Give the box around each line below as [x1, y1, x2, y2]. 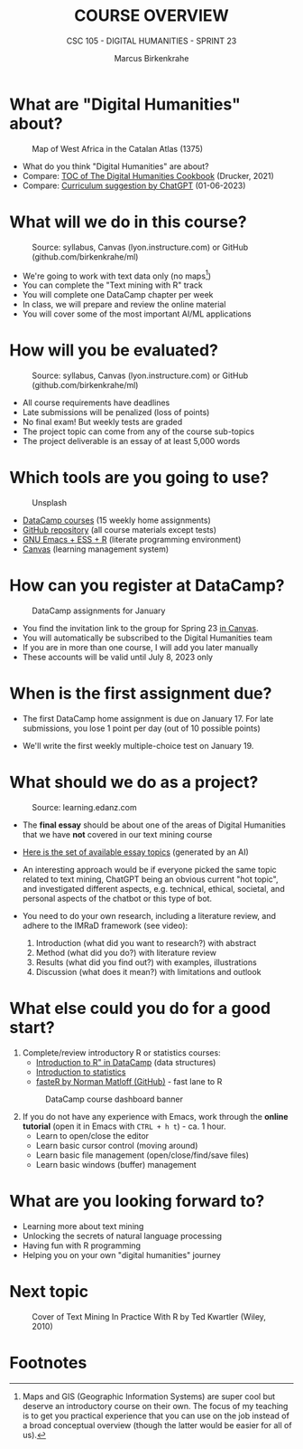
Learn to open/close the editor [35, 1130, 150, 1141]
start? [9, 1018, 56, 1038]
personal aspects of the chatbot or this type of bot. [22, 893, 213, 904]
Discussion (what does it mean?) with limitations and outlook [35, 966, 262, 977]
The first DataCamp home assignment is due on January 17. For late [22, 714, 274, 724]
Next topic [9, 1282, 88, 1302]
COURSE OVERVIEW [73, 5, 230, 26]
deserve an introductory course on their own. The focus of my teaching [22, 1400, 289, 1411]
